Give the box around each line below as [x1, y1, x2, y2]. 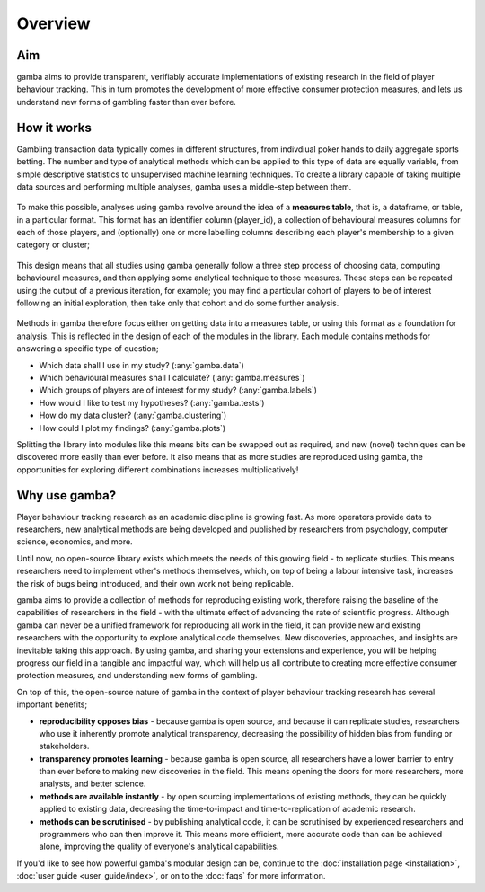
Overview [16, 13, 91, 33]
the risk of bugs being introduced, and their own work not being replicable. [16, 578, 294, 588]
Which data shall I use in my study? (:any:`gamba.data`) [39, 359, 244, 370]
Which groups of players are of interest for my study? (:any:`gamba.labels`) [39, 384, 318, 395]
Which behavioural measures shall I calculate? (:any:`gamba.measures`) [39, 373, 305, 383]
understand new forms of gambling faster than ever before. [16, 96, 237, 107]
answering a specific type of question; [16, 343, 159, 354]
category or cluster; [16, 239, 90, 251]
